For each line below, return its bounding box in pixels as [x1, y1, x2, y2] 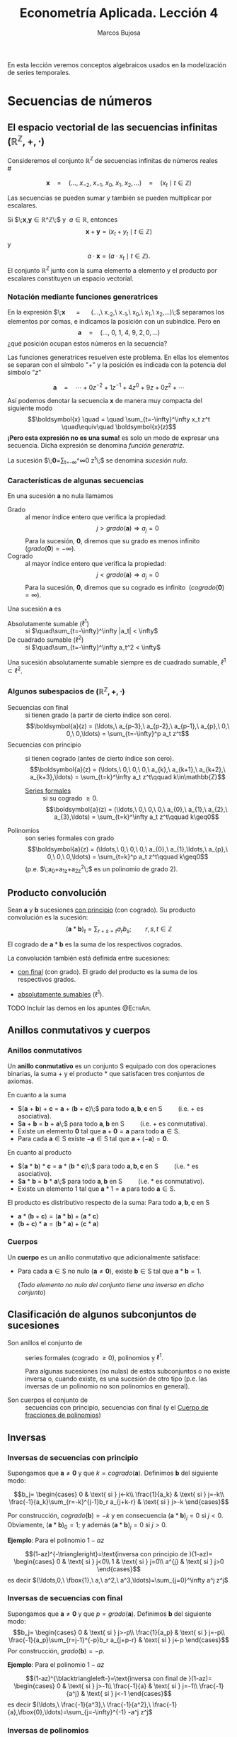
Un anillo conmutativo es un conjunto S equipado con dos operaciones [7, 1061, 216, 1070]
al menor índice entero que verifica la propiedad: [25, 513, 167, 521]
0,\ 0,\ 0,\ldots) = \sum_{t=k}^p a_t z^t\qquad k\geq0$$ [47, 852, 209, 861]
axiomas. [7, 1077, 34, 1085]
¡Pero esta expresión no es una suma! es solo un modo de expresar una [7, 434, 219, 442]
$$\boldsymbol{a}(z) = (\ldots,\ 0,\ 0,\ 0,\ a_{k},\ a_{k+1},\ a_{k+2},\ [29, 765, 226, 774]
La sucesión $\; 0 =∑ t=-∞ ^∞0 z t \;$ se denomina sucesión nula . [7, 455, 188, 466]
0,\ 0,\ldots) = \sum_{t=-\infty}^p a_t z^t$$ [66, 730, 190, 738]
